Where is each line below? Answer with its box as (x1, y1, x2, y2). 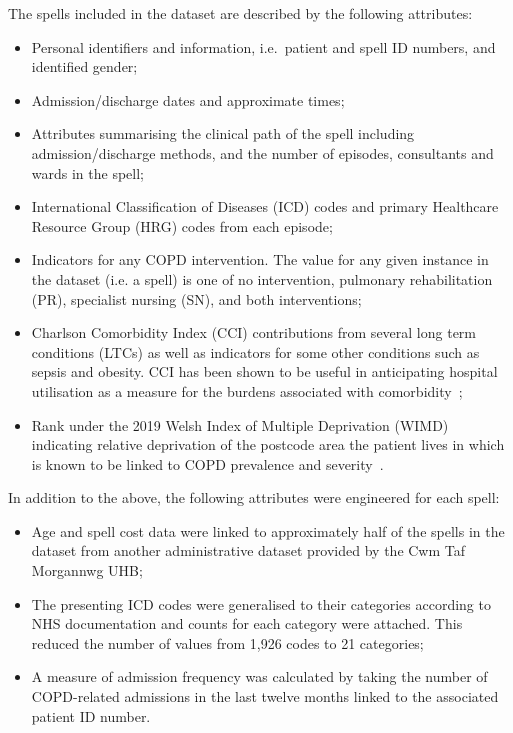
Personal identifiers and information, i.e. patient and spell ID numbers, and (31, 36, 496, 57)
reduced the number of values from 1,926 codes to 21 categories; (31, 632, 424, 653)
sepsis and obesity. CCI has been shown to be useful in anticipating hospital (31, 361, 498, 382)
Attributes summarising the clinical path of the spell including (31, 123, 415, 144)
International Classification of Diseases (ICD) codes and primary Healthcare (31, 196, 499, 217)
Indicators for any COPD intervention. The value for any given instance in (31, 249, 489, 270)
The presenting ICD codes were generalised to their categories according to (31, 593, 491, 614)
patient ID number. (31, 705, 151, 726)
